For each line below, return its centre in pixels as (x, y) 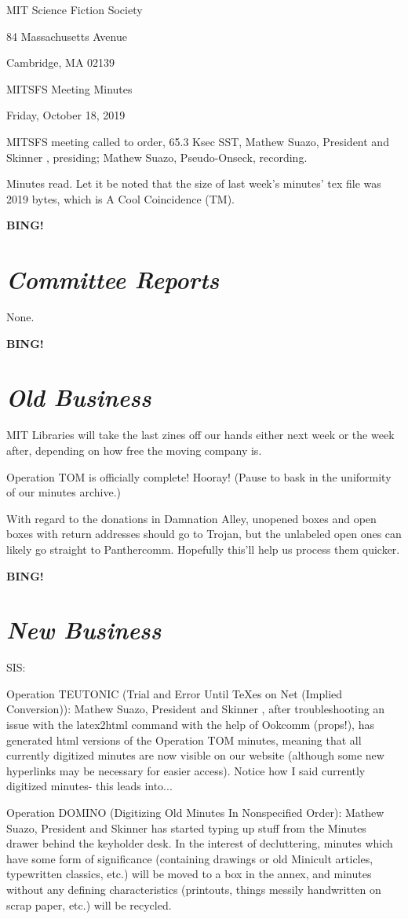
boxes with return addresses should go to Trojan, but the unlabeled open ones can (204, 534)
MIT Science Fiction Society (75, 9)
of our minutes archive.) (64, 492)
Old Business (79, 397)
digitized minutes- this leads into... (89, 786)
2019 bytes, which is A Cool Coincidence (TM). (121, 198)
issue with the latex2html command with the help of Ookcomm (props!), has (190, 725)
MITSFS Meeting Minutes (69, 88)
